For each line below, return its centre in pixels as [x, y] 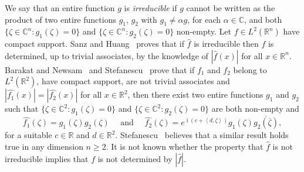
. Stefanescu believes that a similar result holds [202, 135]
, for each [204, 19]
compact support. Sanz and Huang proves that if [94, 44]
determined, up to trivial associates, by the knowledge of [107, 55]
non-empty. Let [204, 31]
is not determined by [135, 158]
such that [22, 109]
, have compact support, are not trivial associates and [133, 81]
